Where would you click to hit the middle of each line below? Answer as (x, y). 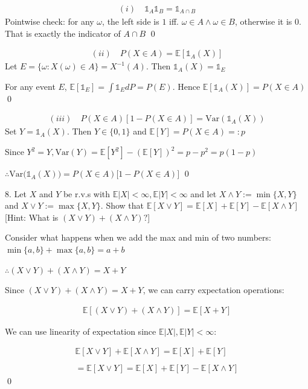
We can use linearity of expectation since (81, 331)
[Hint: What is (32, 217)
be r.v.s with (87, 193)
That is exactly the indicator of (63, 33)
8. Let (16, 193)
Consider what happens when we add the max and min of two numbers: (138, 237)
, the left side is (131, 21)
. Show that (122, 205)
